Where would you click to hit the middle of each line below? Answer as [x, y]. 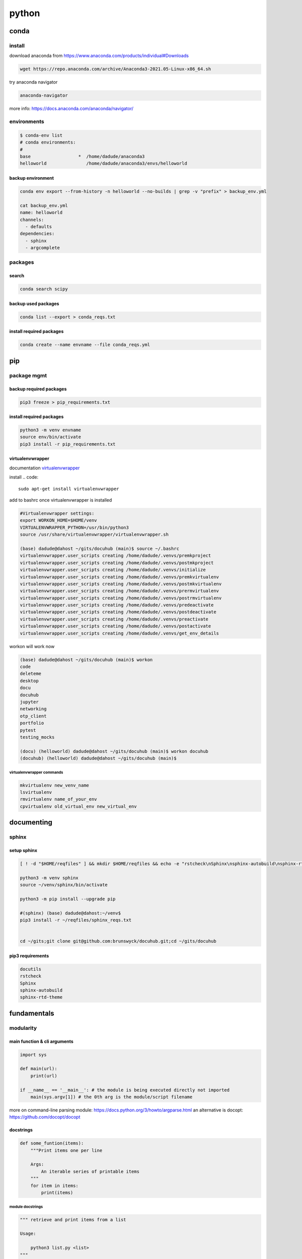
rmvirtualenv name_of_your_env [59, 799]
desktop [29, 681]
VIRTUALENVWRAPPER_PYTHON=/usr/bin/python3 [74, 527]
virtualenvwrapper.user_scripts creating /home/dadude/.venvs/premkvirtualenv [119, 577]
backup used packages [34, 303]
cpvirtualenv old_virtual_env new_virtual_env [78, 806]
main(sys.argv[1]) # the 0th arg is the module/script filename [111, 1097]
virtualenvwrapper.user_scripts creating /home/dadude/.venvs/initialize [113, 570]
